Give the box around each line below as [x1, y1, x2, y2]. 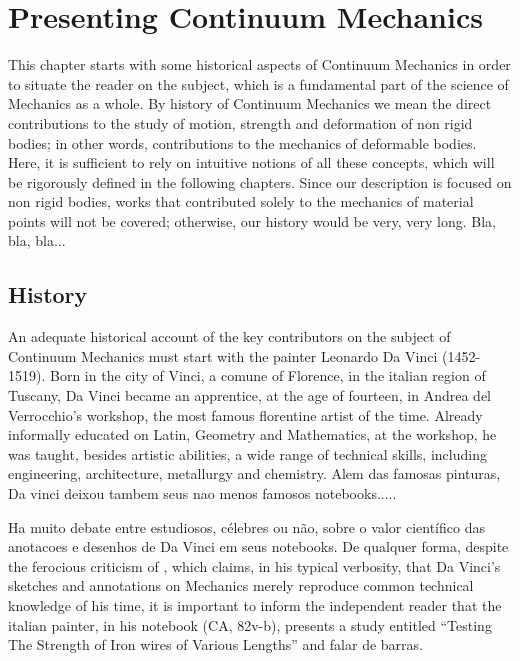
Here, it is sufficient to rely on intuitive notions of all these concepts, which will [8, 152, 495, 173]
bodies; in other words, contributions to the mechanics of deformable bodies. [8, 132, 477, 153]
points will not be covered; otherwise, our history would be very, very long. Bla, [8, 210, 496, 231]
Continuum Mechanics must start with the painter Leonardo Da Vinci [8, 345, 438, 366]
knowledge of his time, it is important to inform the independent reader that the [8, 594, 502, 615]
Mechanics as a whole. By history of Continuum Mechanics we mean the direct [8, 93, 492, 114]
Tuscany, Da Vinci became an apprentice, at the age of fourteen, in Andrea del [8, 385, 491, 406]
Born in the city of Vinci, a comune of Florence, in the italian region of [49, 365, 486, 386]
